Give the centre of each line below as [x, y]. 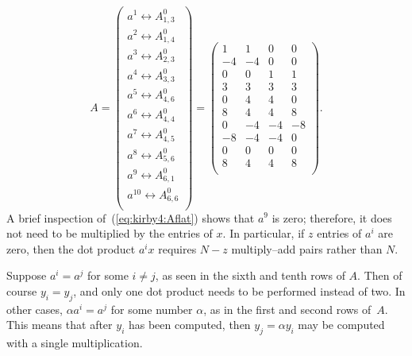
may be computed [341, 325]
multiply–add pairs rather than [307, 248]
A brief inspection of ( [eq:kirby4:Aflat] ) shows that [131, 217]
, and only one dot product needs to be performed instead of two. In [239, 290]
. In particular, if [264, 233]
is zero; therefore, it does [332, 217]
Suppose [27, 275]
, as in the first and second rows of [287, 309]
